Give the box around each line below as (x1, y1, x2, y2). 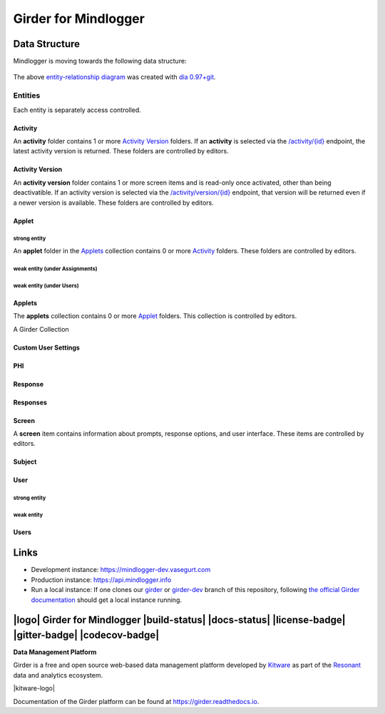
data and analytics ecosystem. (13, 670, 103, 679)
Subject (13, 457, 37, 466)
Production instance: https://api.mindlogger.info (31, 575, 172, 584)
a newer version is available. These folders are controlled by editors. (13, 198, 214, 207)
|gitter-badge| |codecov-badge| (13, 628, 160, 641)
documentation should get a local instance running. (31, 596, 182, 604)
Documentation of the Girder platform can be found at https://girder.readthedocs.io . (13, 697, 260, 705)
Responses (13, 398, 48, 407)
